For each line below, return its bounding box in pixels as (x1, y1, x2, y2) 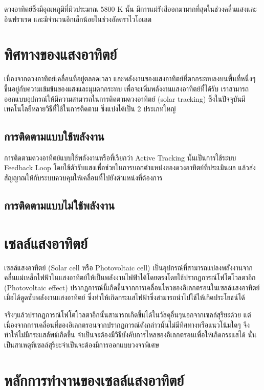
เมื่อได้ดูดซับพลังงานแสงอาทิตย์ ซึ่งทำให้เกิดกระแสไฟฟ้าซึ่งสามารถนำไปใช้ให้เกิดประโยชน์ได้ (4, 292, 245, 303)
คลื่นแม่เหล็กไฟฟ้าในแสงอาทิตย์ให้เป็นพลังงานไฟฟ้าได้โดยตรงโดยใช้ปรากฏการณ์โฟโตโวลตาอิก (4, 272, 256, 283)
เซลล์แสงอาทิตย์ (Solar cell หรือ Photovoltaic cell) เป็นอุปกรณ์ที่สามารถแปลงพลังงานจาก (4, 262, 253, 272)
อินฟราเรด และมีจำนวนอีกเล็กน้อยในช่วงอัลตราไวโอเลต (4, 13, 151, 24)
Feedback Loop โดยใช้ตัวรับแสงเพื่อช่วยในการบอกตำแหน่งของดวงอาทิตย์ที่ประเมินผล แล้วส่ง (4, 162, 256, 173)
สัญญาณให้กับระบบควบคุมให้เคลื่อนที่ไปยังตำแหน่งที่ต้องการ (4, 172, 163, 183)
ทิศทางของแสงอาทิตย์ (4, 43, 117, 64)
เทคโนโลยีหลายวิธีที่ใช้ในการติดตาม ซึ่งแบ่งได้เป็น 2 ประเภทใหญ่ (4, 103, 176, 114)
